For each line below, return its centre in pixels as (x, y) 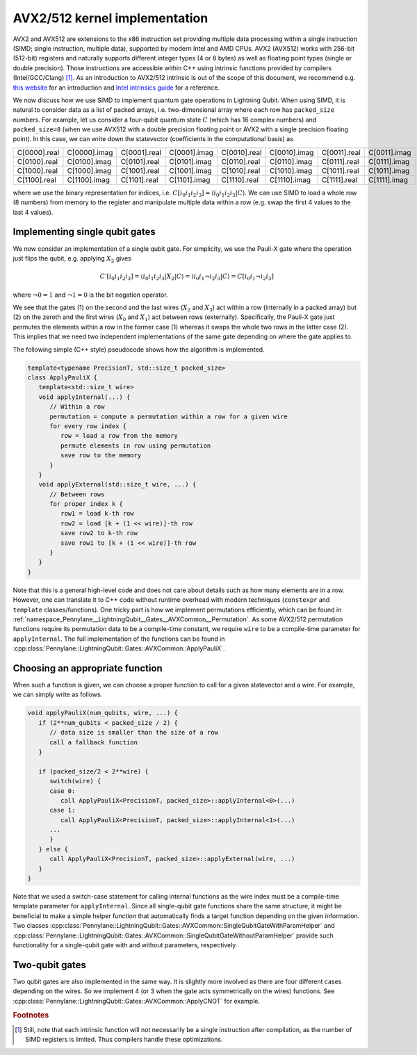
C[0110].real (241, 161)
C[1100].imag (89, 179)
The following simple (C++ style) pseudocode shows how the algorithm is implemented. (139, 349)
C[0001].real (141, 152)
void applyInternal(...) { (84, 397)
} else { (54, 849)
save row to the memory (101, 456)
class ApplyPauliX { (62, 377)
